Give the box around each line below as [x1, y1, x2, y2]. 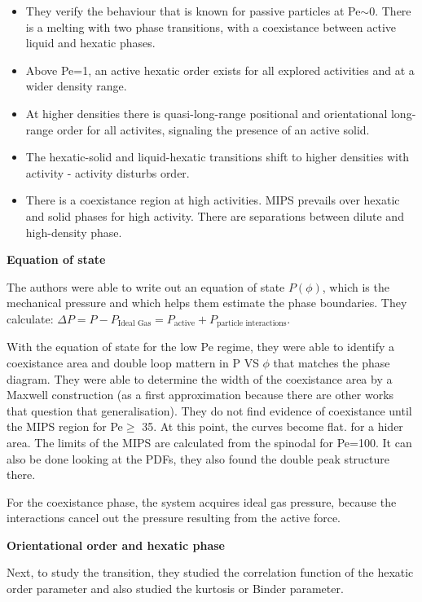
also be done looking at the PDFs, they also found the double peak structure [7, 450, 390, 467]
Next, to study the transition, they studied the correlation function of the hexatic [7, 564, 414, 581]
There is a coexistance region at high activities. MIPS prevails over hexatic [25, 191, 400, 209]
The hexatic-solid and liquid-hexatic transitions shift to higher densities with [25, 148, 410, 165]
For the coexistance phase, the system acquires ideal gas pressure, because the [7, 493, 397, 510]
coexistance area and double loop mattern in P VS [7, 354, 259, 371]
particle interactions [217, 319, 287, 328]
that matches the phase [273, 354, 390, 371]
